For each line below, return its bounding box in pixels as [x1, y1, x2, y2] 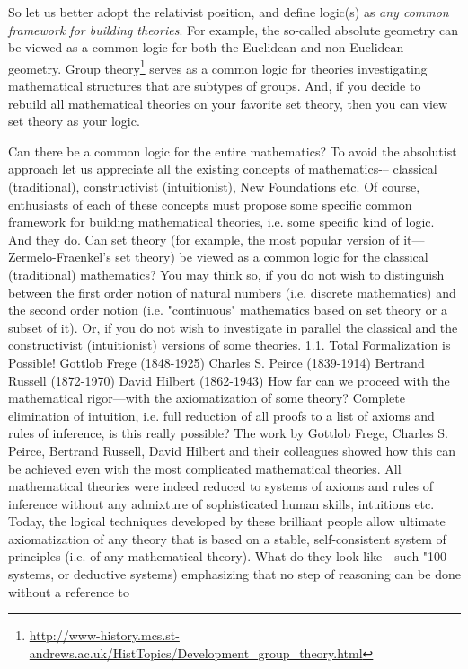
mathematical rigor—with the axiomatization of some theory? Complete [8, 388, 405, 407]
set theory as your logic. [8, 111, 140, 130]
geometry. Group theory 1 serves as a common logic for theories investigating [8, 56, 428, 77]
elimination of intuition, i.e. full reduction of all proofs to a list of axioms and [8, 406, 435, 424]
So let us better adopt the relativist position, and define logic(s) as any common [8, 3, 449, 21]
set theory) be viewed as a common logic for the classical [115, 247, 428, 266]
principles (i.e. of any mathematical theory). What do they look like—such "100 [8, 547, 447, 566]
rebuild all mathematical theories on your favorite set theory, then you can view [8, 94, 448, 112]
